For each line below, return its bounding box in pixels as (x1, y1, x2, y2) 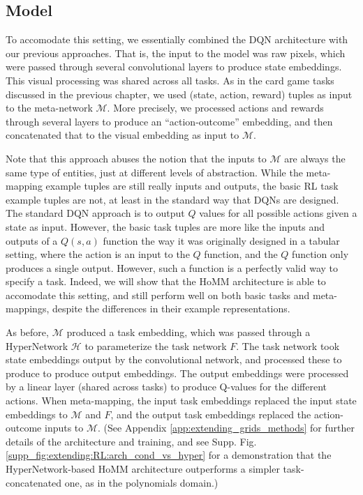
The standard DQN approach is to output (6, 206, 185, 220)
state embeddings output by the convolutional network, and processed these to (6, 352, 342, 367)
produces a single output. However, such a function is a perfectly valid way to (6, 260, 339, 275)
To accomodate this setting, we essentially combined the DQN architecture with (6, 32, 348, 47)
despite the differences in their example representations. (52, 301, 290, 316)
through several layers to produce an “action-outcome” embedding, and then (6, 114, 333, 128)
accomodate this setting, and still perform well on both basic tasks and (6, 287, 310, 302)
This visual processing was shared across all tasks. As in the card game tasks (6, 73, 334, 87)
